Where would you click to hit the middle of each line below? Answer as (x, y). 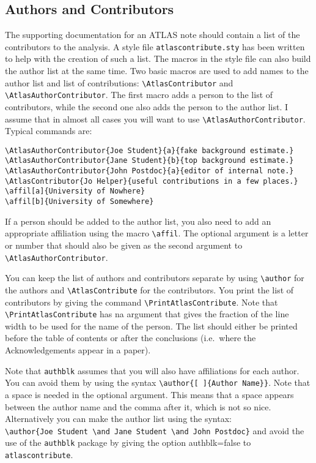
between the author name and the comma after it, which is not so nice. (138, 406)
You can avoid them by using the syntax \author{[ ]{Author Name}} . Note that (158, 382)
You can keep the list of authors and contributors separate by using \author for (155, 278)
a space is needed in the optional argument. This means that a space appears (149, 394)
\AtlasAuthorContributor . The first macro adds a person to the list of (139, 95)
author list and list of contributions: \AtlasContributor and (119, 82)
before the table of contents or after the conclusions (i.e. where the (130, 338)
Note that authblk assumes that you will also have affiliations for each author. (152, 370)
